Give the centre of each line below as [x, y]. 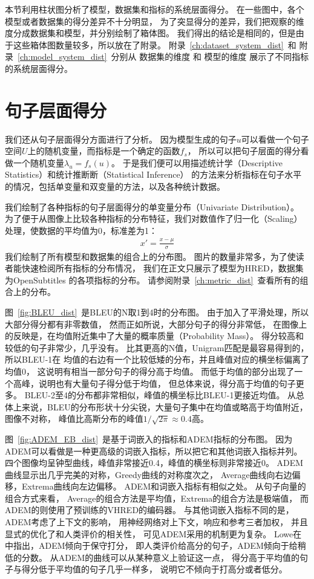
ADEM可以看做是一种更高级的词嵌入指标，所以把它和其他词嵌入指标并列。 [154, 451]
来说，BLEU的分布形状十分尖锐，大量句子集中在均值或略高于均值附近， [165, 406]
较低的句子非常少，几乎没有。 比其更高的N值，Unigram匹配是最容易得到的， [157, 347]
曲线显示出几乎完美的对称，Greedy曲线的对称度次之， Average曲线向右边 [149, 474]
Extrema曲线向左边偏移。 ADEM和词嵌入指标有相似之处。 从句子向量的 [164, 486]
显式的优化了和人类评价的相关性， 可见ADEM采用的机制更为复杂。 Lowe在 [153, 533]
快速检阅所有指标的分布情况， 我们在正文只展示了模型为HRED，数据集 [162, 268]
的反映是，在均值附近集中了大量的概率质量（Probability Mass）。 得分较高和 [154, 336]
